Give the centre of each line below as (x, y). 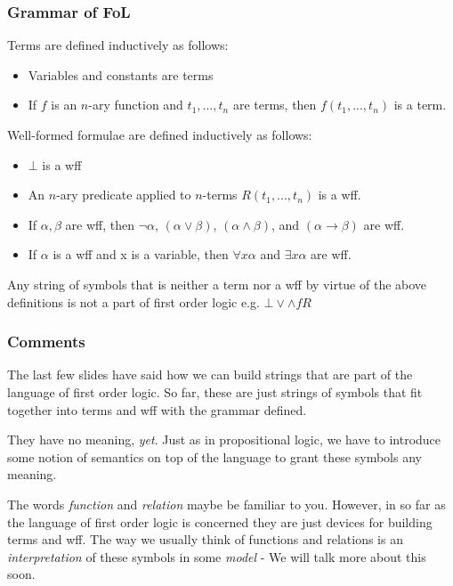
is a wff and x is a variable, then (141, 254)
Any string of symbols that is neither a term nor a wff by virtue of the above (217, 284)
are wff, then (100, 224)
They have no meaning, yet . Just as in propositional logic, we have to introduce (224, 439)
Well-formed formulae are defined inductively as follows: (160, 134)
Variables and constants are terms (121, 74)
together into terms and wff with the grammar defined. (157, 409)
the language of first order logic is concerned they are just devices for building (220, 521)
